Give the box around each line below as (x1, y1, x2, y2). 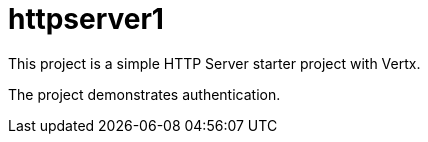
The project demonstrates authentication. (8, 85, 281, 103)
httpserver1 (8, 2, 164, 36)
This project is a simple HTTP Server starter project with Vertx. (8, 54, 421, 72)
